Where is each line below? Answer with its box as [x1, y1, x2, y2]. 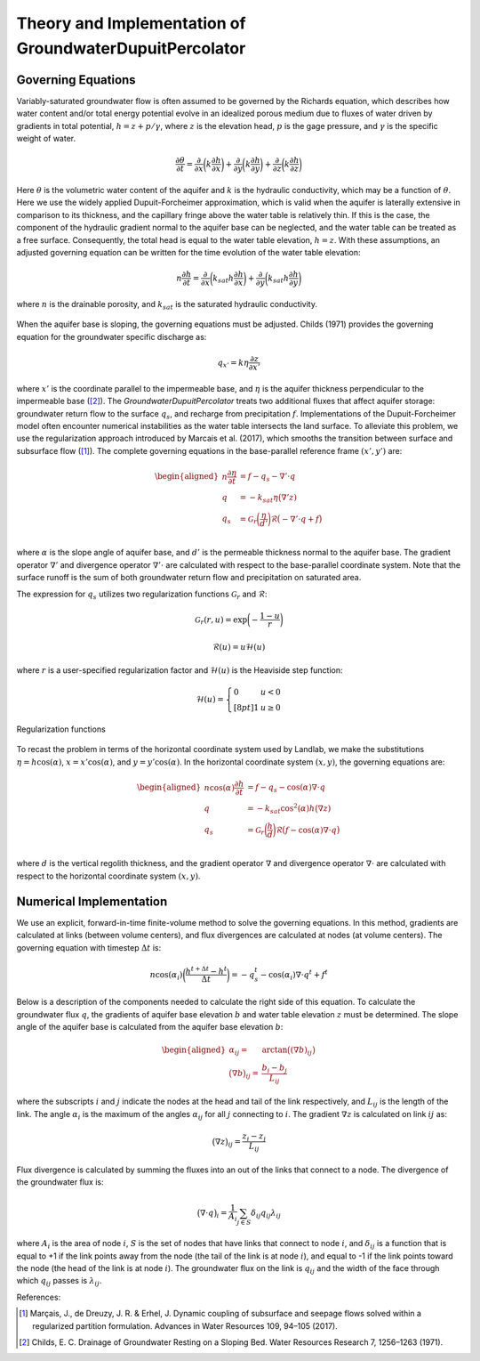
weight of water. [16, 134, 76, 144]
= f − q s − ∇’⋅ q [239, 472, 296, 484]
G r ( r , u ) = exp [194, 614, 248, 627]
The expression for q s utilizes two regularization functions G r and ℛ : [16, 588, 268, 601]
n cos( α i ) [149, 969, 183, 982]
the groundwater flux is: [16, 1177, 104, 1187]
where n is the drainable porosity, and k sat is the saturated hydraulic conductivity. [16, 298, 317, 312]
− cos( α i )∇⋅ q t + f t [260, 968, 329, 982]
